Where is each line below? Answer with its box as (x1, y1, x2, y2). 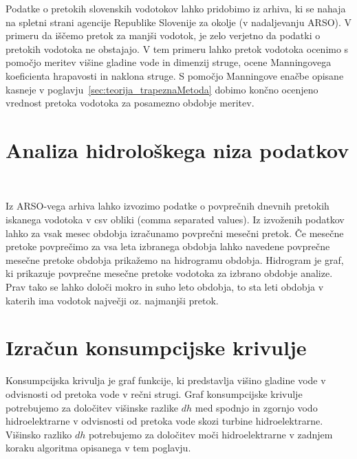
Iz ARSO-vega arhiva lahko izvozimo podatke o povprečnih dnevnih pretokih (6, 199, 329, 213)
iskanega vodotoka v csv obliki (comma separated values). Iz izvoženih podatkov (6, 212, 345, 227)
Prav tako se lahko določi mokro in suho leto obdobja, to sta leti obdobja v (6, 280, 324, 294)
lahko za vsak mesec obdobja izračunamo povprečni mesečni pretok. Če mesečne (6, 225, 344, 240)
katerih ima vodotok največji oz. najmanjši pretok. (6, 293, 219, 307)
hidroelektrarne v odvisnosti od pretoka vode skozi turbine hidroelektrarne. (6, 414, 323, 428)
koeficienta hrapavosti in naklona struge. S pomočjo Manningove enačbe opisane (6, 68, 344, 82)
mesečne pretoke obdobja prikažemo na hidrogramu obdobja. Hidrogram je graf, (6, 252, 344, 267)
